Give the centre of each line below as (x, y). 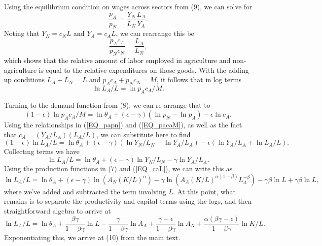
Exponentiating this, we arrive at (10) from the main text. (92, 237)
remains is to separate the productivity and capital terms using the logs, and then (128, 201)
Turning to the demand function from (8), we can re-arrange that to (107, 105)
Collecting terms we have (42, 151)
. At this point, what (204, 191)
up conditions (24, 79)
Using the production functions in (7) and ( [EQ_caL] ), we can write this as (118, 169)
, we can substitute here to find (143, 134)
